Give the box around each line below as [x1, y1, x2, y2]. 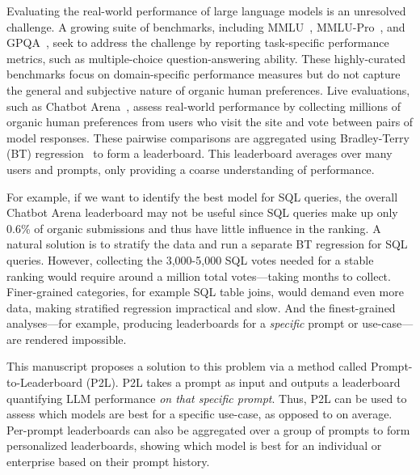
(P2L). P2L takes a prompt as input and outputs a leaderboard [86, 374, 401, 391]
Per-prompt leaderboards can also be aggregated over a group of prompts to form [6, 421, 410, 438]
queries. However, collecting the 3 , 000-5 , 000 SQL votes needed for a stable [6, 251, 374, 268]
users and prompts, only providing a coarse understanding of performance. [6, 160, 375, 177]
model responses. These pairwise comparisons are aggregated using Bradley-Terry [6, 129, 409, 146]
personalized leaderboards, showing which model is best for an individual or [6, 437, 382, 454]
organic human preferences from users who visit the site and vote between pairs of [6, 113, 414, 130]
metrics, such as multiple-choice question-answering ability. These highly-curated [6, 49, 406, 66]
